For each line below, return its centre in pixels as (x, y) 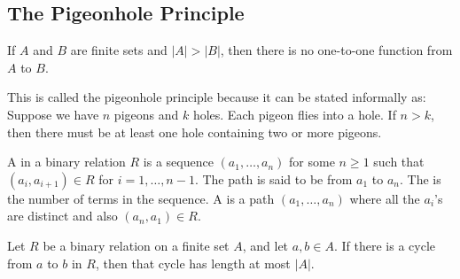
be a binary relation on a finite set (136, 245)
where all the (385, 198)
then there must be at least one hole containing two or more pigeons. (195, 132)
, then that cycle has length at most (193, 263)
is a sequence (178, 162)
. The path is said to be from (273, 178)
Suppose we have (53, 114)
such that (399, 162)
